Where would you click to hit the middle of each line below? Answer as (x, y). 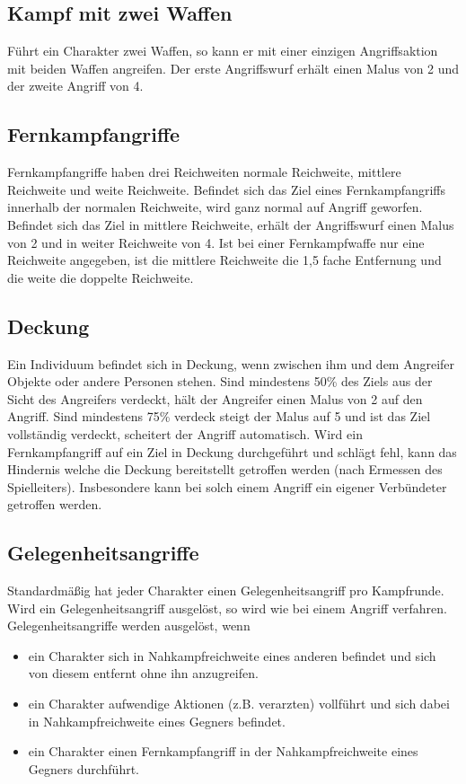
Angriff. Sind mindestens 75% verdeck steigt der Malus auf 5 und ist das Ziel (219, 416)
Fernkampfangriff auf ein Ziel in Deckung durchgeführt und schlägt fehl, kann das (232, 451)
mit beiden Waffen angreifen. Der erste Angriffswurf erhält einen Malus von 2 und (233, 68)
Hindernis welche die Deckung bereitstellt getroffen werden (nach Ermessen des (225, 469)
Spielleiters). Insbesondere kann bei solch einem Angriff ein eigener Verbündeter (227, 486)
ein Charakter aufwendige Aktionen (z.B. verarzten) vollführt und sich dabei (239, 704)
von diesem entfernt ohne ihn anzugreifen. (143, 673)
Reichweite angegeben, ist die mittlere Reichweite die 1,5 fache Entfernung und (224, 260)
